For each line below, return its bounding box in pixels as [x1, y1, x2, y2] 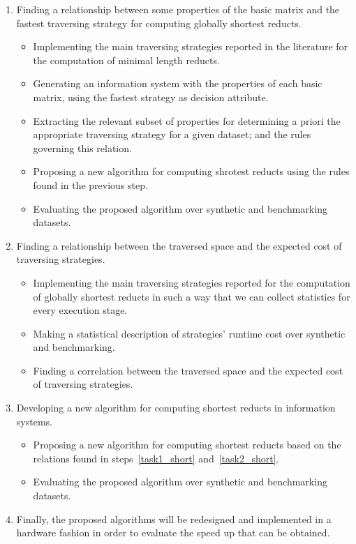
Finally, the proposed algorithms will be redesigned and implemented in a [16, 511, 332, 526]
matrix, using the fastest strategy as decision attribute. [33, 89, 269, 104]
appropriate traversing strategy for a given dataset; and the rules [33, 127, 311, 142]
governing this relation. [33, 140, 132, 155]
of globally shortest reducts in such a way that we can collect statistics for [33, 289, 350, 303]
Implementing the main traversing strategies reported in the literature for [33, 39, 348, 54]
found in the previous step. [33, 177, 148, 192]
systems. [16, 414, 52, 428]
